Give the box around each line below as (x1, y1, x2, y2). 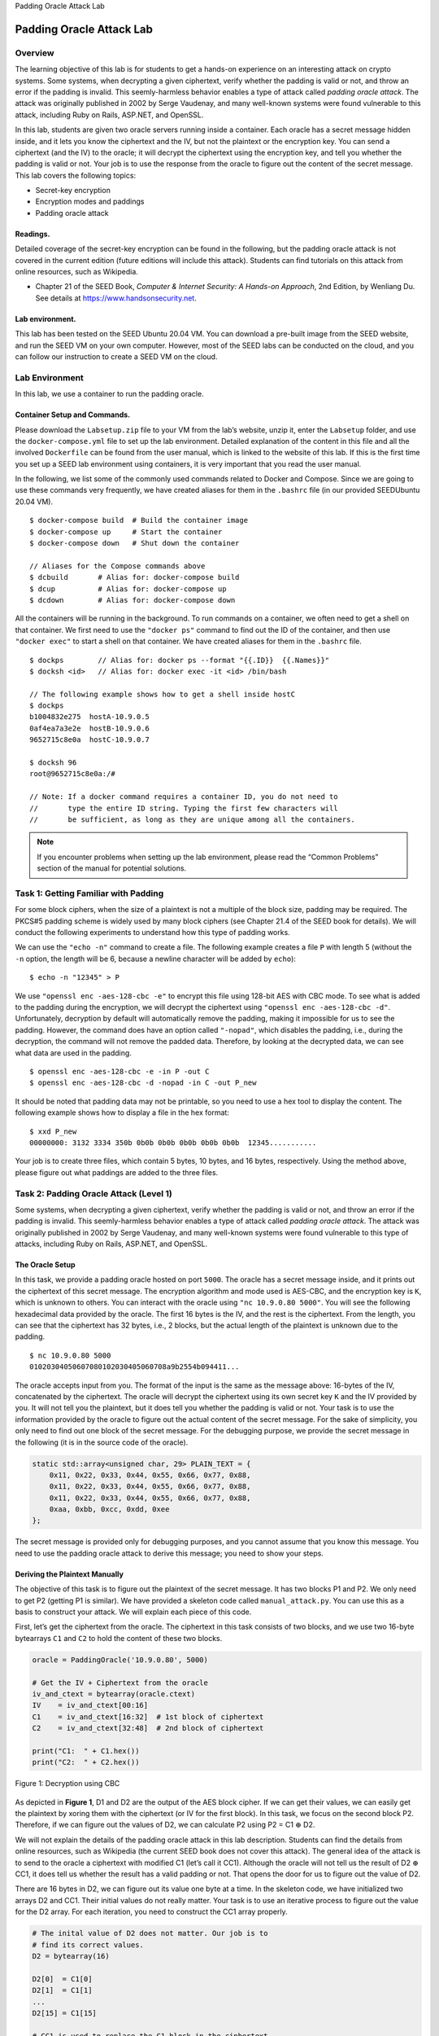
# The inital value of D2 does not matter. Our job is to (32, 1928, 268, 1938)
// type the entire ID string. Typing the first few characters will (29, 803, 338, 813)
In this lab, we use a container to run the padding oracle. (15, 389, 204, 399)
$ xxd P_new (29, 1126, 77, 1136)
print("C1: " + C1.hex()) (32, 1746, 140, 1755)
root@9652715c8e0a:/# (29, 770, 115, 779)
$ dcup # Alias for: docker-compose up (29, 584, 227, 594)
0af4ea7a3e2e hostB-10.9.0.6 (29, 723, 150, 733)
